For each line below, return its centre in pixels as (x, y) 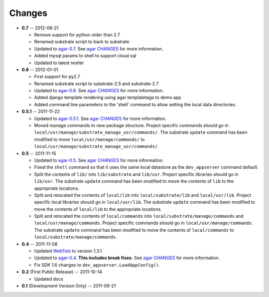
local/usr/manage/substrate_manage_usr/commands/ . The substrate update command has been (141, 133)
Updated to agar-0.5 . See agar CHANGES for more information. (99, 160)
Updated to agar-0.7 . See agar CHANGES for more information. (99, 49)
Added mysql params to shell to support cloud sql (85, 56)
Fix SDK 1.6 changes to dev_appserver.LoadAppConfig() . (97, 265)
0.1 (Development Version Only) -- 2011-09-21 (69, 286)
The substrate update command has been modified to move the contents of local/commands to (134, 230)
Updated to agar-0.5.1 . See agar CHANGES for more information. (100, 118)
